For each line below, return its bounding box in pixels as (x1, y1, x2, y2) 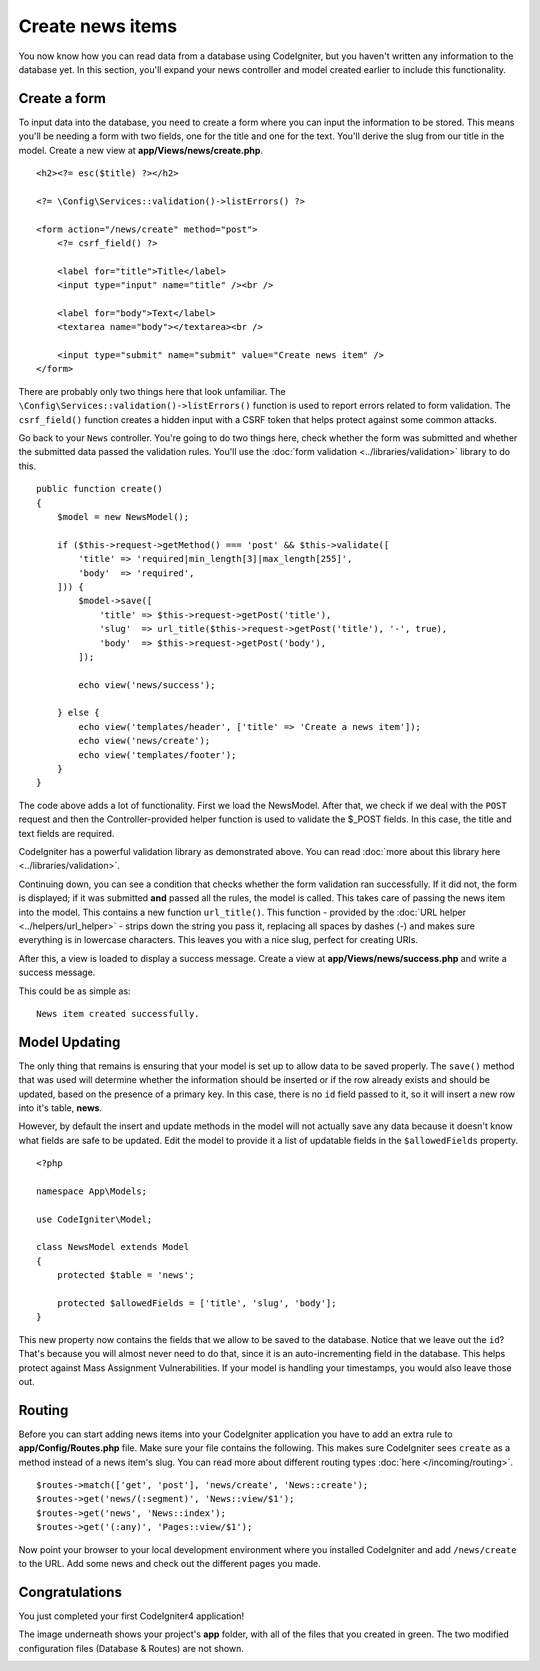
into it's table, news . (18, 1101, 103, 1114)
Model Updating (18, 1033, 121, 1050)
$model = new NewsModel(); (56, 511, 190, 522)
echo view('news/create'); (78, 735, 211, 747)
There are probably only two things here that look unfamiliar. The (18, 385, 286, 397)
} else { (56, 707, 100, 719)
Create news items (18, 15, 178, 37)
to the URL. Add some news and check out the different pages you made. (18, 1558, 322, 1570)
